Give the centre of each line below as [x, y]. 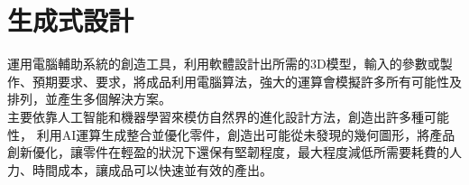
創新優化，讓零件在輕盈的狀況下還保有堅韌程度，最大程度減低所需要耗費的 [228, 152]
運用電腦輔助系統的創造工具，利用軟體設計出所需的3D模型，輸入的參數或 [224, 64]
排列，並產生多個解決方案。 [89, 99]
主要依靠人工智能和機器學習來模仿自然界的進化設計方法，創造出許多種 [216, 116]
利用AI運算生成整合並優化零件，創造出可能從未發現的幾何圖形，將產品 [246, 134]
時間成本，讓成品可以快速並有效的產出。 [152, 169]
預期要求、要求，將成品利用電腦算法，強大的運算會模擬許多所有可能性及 [247, 81]
